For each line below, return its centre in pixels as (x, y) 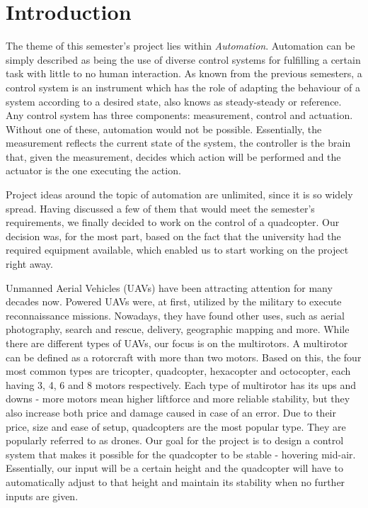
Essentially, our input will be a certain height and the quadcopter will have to (174, 468)
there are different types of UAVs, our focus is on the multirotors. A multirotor (177, 343)
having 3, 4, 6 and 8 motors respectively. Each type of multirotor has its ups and (181, 384)
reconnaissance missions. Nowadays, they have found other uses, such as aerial (175, 315)
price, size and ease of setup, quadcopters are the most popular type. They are (176, 426)
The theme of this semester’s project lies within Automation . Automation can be (180, 46)
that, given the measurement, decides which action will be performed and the (173, 156)
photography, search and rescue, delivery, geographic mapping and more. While (178, 329)
